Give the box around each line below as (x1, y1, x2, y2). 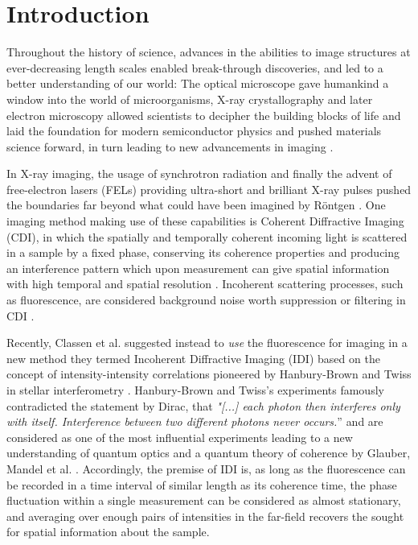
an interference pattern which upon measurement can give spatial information (6, 259, 390, 276)
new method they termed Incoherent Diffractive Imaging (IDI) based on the (6, 349, 380, 366)
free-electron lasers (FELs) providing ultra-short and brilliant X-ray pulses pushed (6, 180, 412, 197)
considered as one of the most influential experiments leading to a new (6, 428, 353, 445)
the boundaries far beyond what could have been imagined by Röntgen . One (6, 196, 386, 213)
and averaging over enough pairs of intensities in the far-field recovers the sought (6, 507, 404, 524)
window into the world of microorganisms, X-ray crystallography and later (6, 90, 373, 107)
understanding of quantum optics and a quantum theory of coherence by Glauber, (6, 444, 411, 461)
